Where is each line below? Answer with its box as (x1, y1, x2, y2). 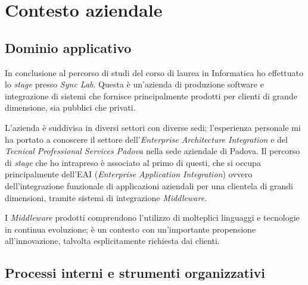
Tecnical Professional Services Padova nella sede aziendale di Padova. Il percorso (5, 145, 300, 157)
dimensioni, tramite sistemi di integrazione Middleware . (5, 191, 207, 203)
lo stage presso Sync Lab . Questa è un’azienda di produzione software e (5, 78, 264, 90)
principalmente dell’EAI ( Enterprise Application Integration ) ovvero (5, 168, 253, 180)
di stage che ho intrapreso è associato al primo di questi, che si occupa (5, 156, 261, 168)
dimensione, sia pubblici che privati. (5, 101, 136, 114)
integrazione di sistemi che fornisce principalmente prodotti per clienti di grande (5, 89, 297, 102)
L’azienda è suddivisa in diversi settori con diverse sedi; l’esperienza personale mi (5, 121, 301, 133)
